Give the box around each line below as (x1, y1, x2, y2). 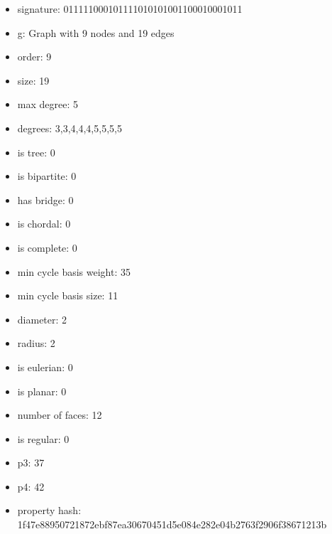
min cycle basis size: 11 (17, 288, 118, 303)
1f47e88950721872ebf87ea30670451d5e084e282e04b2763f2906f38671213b (17, 517, 327, 532)
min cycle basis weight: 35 (17, 264, 131, 279)
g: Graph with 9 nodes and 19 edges (17, 25, 175, 40)
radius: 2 (17, 336, 55, 351)
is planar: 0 (17, 383, 67, 398)
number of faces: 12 (17, 407, 102, 422)
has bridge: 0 (17, 192, 74, 207)
